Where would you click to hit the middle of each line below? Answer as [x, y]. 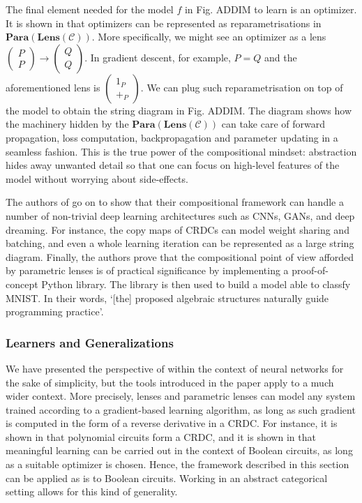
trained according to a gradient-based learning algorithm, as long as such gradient [181, 409]
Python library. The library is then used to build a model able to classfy [196, 284]
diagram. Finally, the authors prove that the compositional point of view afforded [180, 256]
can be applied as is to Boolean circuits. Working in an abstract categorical [167, 478]
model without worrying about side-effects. [97, 178]
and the [280, 57]
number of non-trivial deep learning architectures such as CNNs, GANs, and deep [180, 215]
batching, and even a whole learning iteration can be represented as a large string [180, 243]
